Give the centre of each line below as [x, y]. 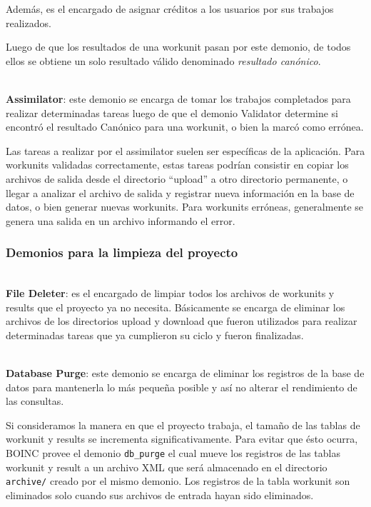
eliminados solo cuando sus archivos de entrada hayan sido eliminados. [160, 495]
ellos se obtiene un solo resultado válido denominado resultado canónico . [163, 60]
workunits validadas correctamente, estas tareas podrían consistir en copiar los [177, 165]
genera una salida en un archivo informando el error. [121, 220]
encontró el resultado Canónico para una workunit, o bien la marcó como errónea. [185, 127]
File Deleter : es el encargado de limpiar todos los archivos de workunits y [170, 293]
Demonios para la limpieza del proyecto [122, 252]
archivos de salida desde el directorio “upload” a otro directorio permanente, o [177, 178]
